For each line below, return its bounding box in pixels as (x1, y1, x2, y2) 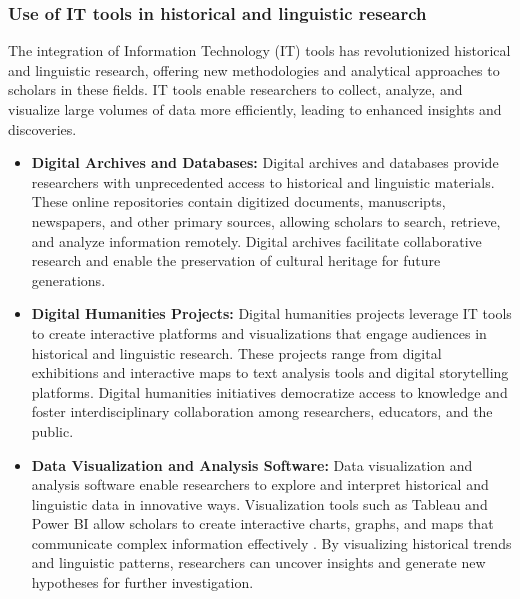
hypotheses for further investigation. (31, 572, 254, 593)
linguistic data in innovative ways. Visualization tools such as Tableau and (31, 493, 488, 514)
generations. (31, 269, 106, 290)
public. (31, 420, 74, 441)
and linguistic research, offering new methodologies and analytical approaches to (8, 59, 500, 80)
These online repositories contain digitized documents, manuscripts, (31, 191, 446, 212)
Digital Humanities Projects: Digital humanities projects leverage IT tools (31, 303, 512, 324)
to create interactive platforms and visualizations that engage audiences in (31, 322, 487, 343)
